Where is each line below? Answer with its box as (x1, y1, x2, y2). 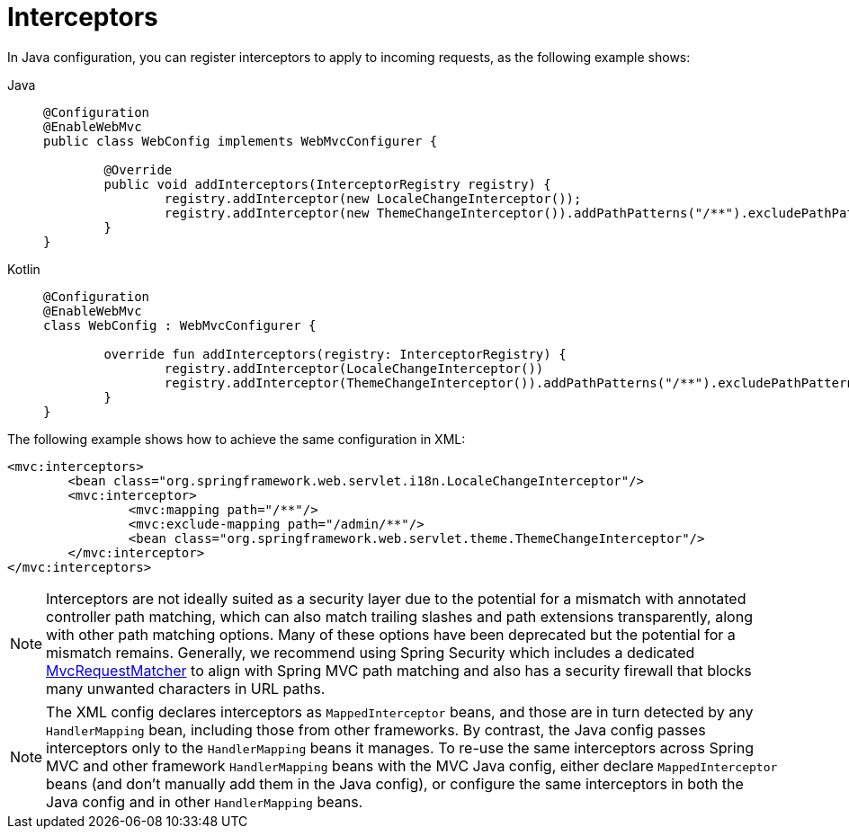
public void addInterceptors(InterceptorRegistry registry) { (103, 176, 551, 191)
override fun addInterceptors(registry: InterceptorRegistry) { (103, 346, 567, 361)
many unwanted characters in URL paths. (46, 679, 326, 698)
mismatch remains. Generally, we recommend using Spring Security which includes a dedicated (46, 643, 695, 662)
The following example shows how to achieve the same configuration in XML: (7, 431, 466, 447)
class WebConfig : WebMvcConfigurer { (43, 317, 317, 333)
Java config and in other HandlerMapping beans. (46, 792, 363, 811)
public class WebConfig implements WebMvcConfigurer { (43, 133, 438, 148)
